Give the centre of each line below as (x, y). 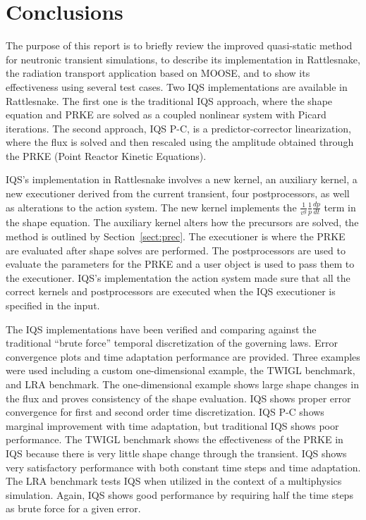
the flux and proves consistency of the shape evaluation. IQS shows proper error (178, 398)
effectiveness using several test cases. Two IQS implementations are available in (177, 86)
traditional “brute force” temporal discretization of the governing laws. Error (172, 343)
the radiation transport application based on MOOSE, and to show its (158, 73)
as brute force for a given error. (73, 508)
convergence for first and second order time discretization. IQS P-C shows (165, 412)
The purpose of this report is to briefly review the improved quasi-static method (179, 45)
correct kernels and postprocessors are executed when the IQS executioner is (171, 291)
